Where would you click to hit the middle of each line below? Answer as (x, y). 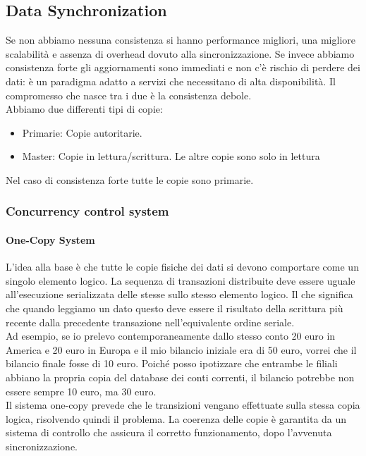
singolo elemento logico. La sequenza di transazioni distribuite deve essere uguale (181, 280)
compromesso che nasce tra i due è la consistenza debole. (129, 95)
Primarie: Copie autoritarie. (82, 132)
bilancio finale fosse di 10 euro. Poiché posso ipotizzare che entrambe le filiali (172, 363)
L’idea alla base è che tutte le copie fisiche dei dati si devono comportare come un (182, 267)
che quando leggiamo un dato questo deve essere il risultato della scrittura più (175, 308)
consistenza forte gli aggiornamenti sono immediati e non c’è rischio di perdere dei (183, 67)
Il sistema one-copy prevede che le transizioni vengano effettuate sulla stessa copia (183, 405)
